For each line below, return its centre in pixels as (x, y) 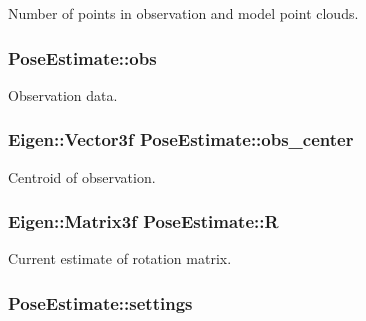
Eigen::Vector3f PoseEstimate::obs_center (181, 139)
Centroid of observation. (82, 176)
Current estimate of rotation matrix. (120, 258)
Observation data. (63, 94)
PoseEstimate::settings (100, 302)
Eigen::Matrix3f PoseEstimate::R (143, 221)
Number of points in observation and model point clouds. (183, 13)
